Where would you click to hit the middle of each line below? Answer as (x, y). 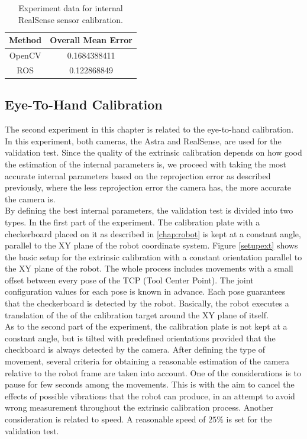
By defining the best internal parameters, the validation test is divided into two (149, 210)
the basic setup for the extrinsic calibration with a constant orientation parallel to (153, 256)
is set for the (249, 419)
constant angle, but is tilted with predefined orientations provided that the (140, 338)
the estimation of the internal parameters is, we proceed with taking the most (146, 164)
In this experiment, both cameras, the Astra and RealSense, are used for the (143, 141)
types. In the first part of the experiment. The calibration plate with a (133, 222)
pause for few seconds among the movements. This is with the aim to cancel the (150, 384)
